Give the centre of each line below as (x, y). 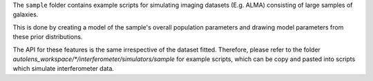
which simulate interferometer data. (63, 69)
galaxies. (26, 14)
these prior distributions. (48, 37)
